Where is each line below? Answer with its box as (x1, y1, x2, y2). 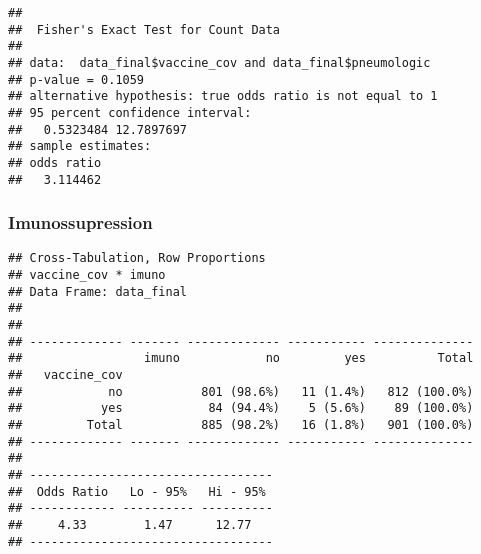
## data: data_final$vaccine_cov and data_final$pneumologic (8, 55, 431, 70)
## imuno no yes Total (8, 351, 474, 366)
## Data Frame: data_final (8, 284, 187, 299)
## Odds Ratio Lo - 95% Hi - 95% (8, 484, 266, 499)
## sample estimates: (8, 139, 152, 154)
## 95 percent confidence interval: (8, 105, 252, 120)
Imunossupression (8, 210, 153, 235)
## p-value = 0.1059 (8, 72, 145, 87)
